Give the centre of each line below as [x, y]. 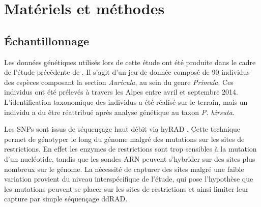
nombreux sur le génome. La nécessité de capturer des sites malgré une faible [124, 169]
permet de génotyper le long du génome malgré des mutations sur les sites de [124, 139]
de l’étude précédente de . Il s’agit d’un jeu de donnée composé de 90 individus [127, 72]
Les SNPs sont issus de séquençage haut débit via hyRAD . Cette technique [122, 129]
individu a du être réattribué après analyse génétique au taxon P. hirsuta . [119, 112]
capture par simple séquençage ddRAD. [66, 199]
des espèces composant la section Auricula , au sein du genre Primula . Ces [119, 82]
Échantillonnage [47, 40]
